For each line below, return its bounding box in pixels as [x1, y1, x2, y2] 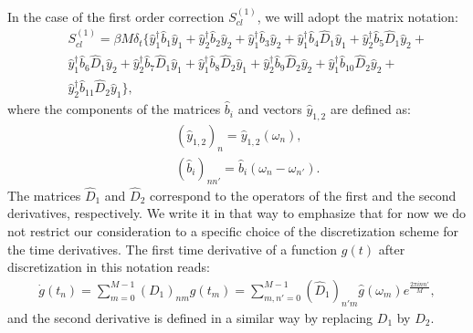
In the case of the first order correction [7, 6, 225, 26]
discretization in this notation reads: [7, 257, 210, 276]
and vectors [237, 99, 302, 119]
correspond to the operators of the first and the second [150, 185, 457, 204]
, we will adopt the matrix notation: [257, 6, 458, 26]
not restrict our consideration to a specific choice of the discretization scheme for [7, 222, 459, 240]
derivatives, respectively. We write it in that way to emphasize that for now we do [7, 203, 467, 223]
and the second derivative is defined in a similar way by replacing [7, 307, 373, 327]
